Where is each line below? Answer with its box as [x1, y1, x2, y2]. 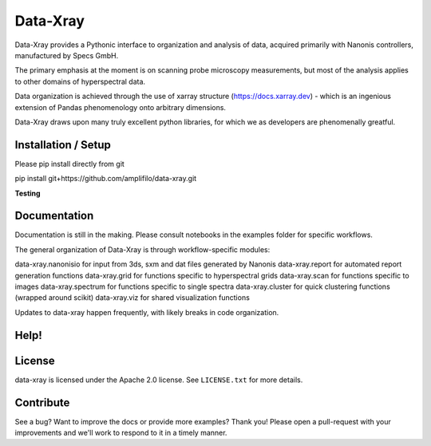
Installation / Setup [14, 138, 111, 152]
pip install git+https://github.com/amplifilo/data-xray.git [14, 174, 197, 184]
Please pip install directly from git [14, 159, 125, 168]
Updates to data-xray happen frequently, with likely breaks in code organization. [14, 307, 279, 317]
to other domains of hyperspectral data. [14, 77, 146, 86]
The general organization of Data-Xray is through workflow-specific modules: [14, 244, 271, 255]
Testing [14, 188, 41, 198]
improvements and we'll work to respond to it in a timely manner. [14, 428, 227, 438]
